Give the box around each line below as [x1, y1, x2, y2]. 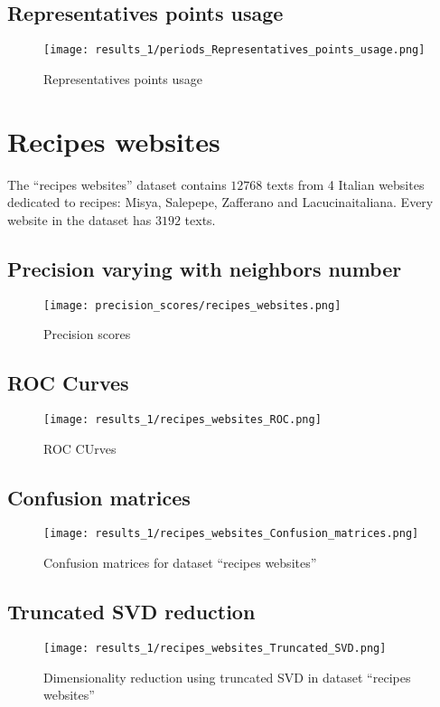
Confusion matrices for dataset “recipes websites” [43, 553, 317, 572]
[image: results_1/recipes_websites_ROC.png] [43, 413, 322, 427]
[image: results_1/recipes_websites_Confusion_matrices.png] [43, 527, 419, 541]
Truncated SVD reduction [7, 598, 256, 626]
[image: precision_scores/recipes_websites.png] [43, 298, 342, 312]
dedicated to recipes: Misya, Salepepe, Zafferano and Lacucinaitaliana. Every [7, 193, 434, 212]
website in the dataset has [7, 210, 152, 229]
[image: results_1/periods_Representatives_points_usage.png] [43, 43, 426, 57]
